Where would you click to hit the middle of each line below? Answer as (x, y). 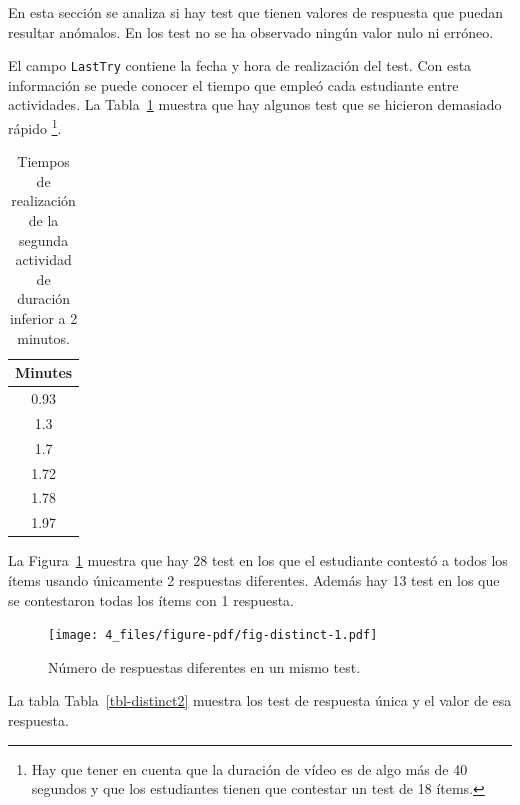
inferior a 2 (43, 318)
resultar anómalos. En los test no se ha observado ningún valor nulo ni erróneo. (251, 31)
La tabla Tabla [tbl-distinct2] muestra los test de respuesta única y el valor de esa (260, 700)
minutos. (43, 337)
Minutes (44, 372)
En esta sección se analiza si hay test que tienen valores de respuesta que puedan (256, 12)
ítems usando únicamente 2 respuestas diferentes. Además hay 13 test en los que (254, 579)
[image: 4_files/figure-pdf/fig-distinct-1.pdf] (213, 635)
